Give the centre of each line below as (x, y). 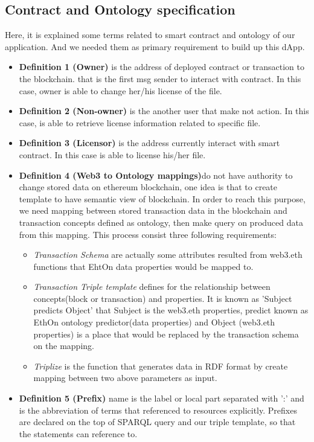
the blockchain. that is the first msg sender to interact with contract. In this (160, 78)
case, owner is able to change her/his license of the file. (120, 90)
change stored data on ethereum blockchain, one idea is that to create (148, 187)
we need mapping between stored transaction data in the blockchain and (153, 210)
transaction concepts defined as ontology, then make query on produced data (161, 222)
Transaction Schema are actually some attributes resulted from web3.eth (168, 255)
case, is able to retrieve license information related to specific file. (140, 122)
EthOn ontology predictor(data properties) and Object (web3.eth (154, 322)
